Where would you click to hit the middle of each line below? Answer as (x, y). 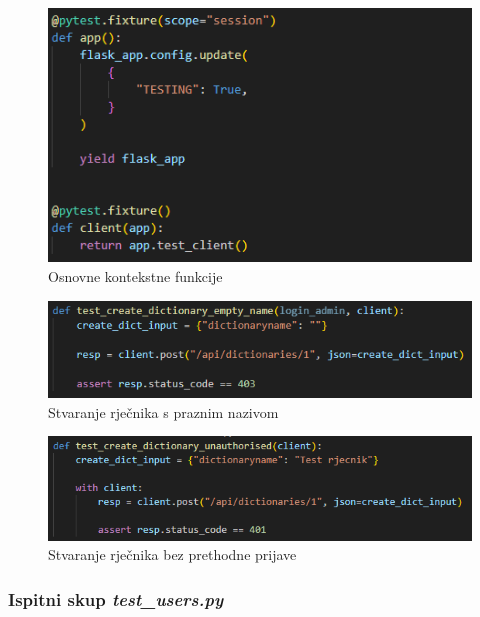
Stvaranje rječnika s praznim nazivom (163, 411)
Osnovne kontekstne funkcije (135, 275)
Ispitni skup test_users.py (116, 598)
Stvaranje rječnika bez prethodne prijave (172, 554)
